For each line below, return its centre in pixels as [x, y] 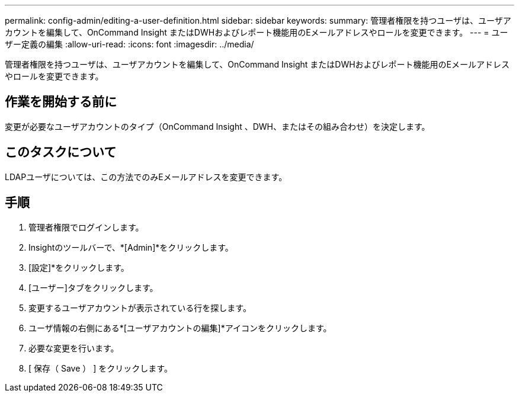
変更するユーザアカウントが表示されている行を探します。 [140, 308]
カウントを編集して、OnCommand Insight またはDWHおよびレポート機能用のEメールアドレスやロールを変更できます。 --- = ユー [257, 32]
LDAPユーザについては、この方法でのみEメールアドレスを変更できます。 [146, 177]
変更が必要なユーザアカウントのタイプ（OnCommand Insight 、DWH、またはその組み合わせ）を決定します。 [217, 126]
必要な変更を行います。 [74, 348]
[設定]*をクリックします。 [79, 267]
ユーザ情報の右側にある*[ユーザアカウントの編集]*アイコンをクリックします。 [180, 328]
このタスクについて [61, 152]
